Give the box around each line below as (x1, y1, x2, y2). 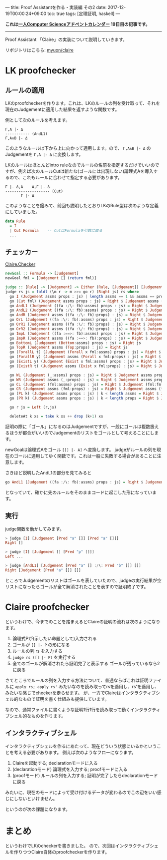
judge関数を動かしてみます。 (5, 526, 65, 532)
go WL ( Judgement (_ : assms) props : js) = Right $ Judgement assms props (9, 373, 166, 378)
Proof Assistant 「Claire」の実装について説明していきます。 (5, 36, 128, 42)
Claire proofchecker (5, 601, 89, 613)
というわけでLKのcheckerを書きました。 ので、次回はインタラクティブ (5, 843, 150, 849)
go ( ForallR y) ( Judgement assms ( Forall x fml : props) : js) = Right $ (9, 354, 162, 360)
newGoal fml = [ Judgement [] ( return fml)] (5, 276, 97, 281)
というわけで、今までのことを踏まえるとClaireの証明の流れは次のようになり (5, 618, 161, 624)
